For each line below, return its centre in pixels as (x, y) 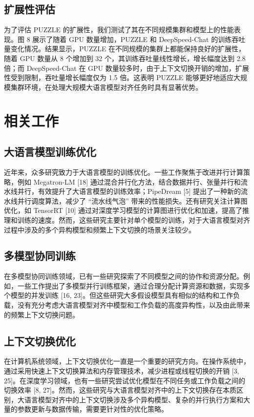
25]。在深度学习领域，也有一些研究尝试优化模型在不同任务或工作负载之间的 (125, 380)
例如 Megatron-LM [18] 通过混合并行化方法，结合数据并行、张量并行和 (129, 181)
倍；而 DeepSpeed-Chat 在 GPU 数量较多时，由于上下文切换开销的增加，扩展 (127, 68)
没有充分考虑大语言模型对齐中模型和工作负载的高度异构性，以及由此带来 (134, 305)
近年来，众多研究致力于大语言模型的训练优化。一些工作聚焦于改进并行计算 (124, 172)
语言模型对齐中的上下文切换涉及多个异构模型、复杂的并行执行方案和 (134, 399)
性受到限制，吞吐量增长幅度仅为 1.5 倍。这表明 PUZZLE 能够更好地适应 (119, 77)
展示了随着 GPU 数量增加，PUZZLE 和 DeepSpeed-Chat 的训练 (132, 39)
